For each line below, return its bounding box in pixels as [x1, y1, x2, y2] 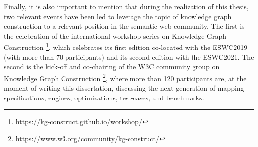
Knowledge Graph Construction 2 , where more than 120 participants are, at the [4, 71, 247, 83]
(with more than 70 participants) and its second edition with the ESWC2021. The [4, 51, 254, 62]
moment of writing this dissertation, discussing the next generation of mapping [4, 83, 244, 93]
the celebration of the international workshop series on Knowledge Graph [4, 30, 227, 41]
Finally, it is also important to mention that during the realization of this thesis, [4, 1, 249, 11]
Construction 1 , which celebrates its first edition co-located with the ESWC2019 [4, 41, 248, 52]
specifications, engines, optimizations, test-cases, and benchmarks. [4, 92, 204, 102]
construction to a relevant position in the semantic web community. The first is [4, 21, 245, 31]
